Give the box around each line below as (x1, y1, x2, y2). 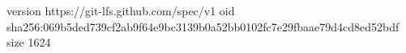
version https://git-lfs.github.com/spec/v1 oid (6, 2, 235, 18)
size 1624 (6, 34, 51, 51)
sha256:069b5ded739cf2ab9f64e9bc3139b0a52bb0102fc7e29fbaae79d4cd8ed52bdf (6, 18, 400, 35)
